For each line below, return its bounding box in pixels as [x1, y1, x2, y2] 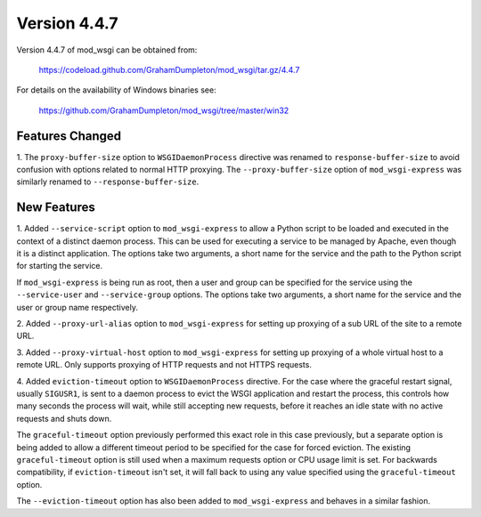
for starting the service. [16, 261, 102, 271]
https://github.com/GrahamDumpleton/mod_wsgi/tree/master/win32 [38, 105, 289, 116]
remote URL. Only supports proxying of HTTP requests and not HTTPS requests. [16, 359, 312, 370]
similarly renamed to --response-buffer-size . [16, 176, 200, 187]
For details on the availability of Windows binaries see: [16, 85, 217, 95]
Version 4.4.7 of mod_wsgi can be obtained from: [16, 44, 198, 55]
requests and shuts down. [16, 413, 112, 424]
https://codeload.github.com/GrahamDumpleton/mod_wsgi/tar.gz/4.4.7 [38, 64, 300, 75]
